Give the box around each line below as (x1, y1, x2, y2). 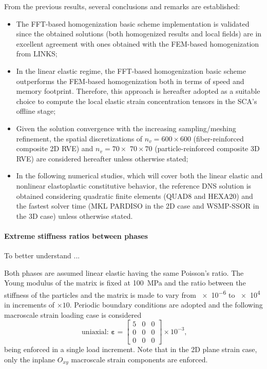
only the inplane (4, 354, 55, 364)
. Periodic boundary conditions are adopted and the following (69, 299, 263, 310)
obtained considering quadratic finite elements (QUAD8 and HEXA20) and (16, 190, 253, 201)
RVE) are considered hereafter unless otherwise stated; (16, 153, 188, 163)
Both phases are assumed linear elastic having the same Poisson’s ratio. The (4, 267, 244, 278)
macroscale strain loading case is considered (4, 309, 142, 320)
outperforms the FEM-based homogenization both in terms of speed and (16, 75, 244, 86)
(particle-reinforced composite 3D (155, 143, 260, 154)
